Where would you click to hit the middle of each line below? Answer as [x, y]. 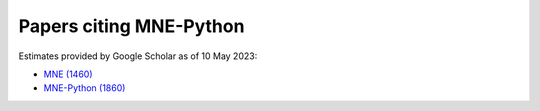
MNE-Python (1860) [84, 88]
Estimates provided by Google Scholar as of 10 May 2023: [138, 56]
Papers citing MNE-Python [131, 26]
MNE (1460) [68, 74]
